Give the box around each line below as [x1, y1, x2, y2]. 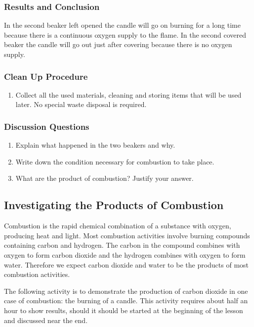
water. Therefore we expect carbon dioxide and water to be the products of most [4, 259, 249, 270]
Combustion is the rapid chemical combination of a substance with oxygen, [4, 220, 231, 231]
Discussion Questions [4, 120, 89, 132]
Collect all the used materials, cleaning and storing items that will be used [15, 89, 242, 100]
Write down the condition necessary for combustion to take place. [15, 156, 214, 166]
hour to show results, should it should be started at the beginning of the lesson [4, 305, 243, 315]
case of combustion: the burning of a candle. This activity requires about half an [4, 295, 248, 306]
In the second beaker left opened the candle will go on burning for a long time [4, 20, 241, 30]
